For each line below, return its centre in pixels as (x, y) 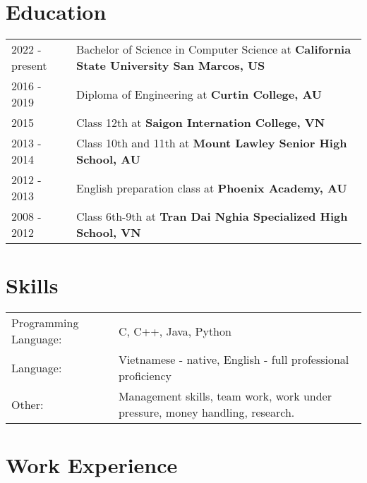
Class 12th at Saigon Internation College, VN (200, 123)
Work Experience (92, 465)
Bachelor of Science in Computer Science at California (213, 49)
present (29, 66)
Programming (45, 323)
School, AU (108, 159)
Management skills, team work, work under (225, 396)
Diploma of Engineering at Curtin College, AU (199, 94)
